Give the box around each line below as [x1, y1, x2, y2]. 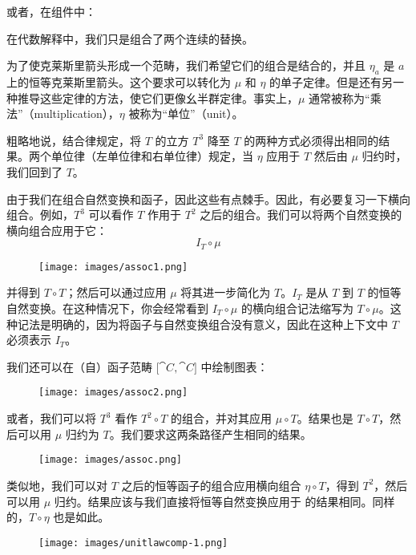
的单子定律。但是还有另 [269, 73, 394, 90]
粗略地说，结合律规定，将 [6, 132, 141, 148]
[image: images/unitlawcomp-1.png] [38, 537, 228, 549]
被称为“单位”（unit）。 [128, 105, 244, 122]
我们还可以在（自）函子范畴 [6, 358, 152, 375]
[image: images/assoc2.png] [38, 387, 188, 399]
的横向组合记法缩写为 [240, 300, 353, 317]
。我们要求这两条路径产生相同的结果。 [109, 425, 312, 442]
